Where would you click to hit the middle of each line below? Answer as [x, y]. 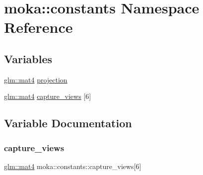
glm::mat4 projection [36, 79]
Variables [28, 58]
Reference [38, 27]
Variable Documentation [68, 123]
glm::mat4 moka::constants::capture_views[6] [73, 166]
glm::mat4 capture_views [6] [48, 96]
